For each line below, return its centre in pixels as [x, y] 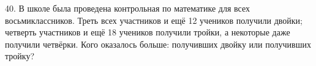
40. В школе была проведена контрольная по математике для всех [127, 8]
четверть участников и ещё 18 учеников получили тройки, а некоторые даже [148, 32]
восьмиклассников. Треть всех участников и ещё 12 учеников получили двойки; [154, 20]
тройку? [20, 56]
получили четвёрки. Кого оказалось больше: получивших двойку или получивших [158, 44]
